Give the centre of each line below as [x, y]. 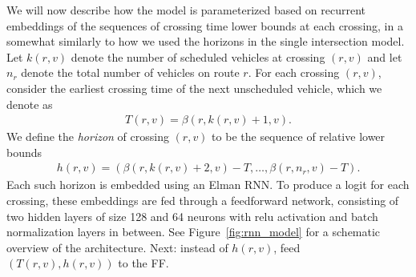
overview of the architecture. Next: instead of [117, 247]
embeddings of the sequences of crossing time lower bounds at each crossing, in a [205, 25]
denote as [30, 104]
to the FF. [143, 263]
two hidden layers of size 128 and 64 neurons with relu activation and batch [192, 216]
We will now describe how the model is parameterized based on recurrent [186, 10]
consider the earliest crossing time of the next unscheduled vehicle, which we [194, 88]
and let [385, 56]
